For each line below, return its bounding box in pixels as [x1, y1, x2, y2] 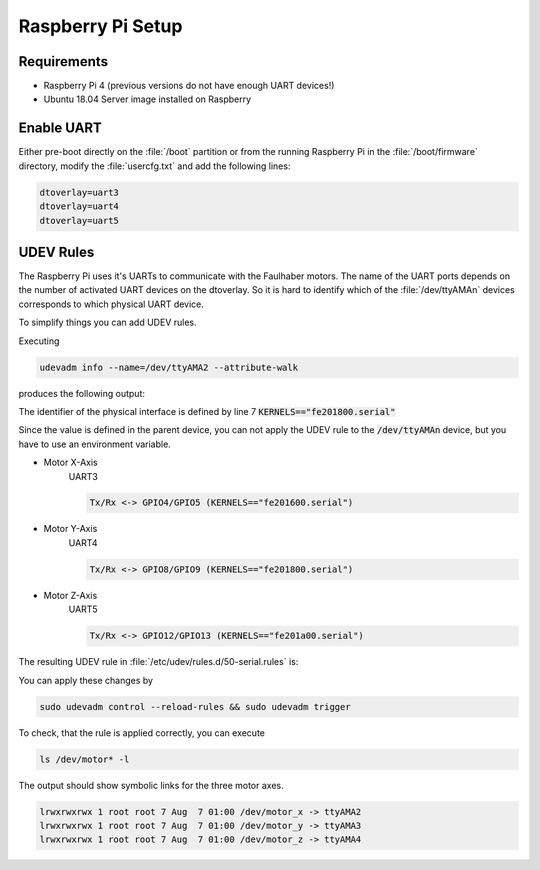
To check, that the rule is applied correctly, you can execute [18, 726, 265, 739]
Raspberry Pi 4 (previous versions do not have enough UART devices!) [43, 80, 335, 92]
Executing [18, 335, 60, 347]
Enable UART [18, 120, 102, 137]
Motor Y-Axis [43, 523, 98, 535]
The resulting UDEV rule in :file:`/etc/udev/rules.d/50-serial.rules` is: [18, 656, 299, 668]
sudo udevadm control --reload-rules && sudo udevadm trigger [39, 701, 351, 712]
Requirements [18, 53, 109, 70]
